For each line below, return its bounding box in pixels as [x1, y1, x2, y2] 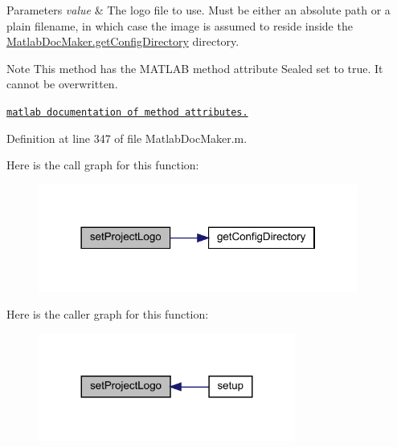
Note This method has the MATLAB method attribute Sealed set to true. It [6, 59, 383, 76]
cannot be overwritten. [6, 75, 118, 92]
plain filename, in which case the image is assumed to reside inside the [6, 17, 353, 34]
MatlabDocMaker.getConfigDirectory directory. [6, 33, 239, 50]
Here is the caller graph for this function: [6, 306, 209, 323]
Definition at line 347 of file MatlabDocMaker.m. [6, 129, 248, 146]
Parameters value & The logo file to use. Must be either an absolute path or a [6, 2, 391, 18]
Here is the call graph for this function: [6, 156, 199, 173]
